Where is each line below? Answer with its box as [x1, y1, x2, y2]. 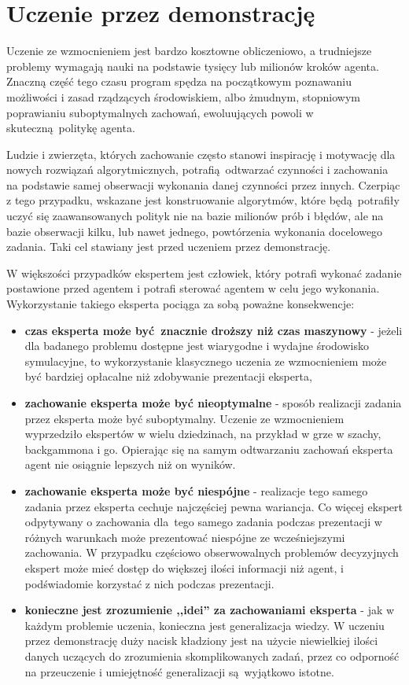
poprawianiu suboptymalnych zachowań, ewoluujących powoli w [6, 104, 314, 120]
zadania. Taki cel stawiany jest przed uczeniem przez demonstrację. [6, 238, 331, 255]
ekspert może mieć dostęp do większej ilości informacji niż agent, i [24, 559, 344, 576]
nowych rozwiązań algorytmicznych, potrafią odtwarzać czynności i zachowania [6, 161, 389, 178]
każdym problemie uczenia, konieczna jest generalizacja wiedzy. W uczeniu [24, 617, 385, 633]
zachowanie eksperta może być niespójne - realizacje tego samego [24, 482, 368, 499]
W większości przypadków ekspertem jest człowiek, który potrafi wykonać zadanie [6, 264, 402, 281]
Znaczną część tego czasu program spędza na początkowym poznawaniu [6, 73, 352, 90]
